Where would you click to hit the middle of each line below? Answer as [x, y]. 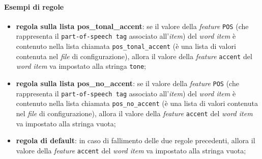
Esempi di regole [34, 6]
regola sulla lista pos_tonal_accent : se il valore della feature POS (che [132, 26]
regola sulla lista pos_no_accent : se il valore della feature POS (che [127, 83]
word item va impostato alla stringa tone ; [81, 66]
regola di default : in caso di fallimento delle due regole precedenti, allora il [136, 140]
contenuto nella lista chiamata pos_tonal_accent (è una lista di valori [126, 46]
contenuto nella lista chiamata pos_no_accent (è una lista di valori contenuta [137, 103]
